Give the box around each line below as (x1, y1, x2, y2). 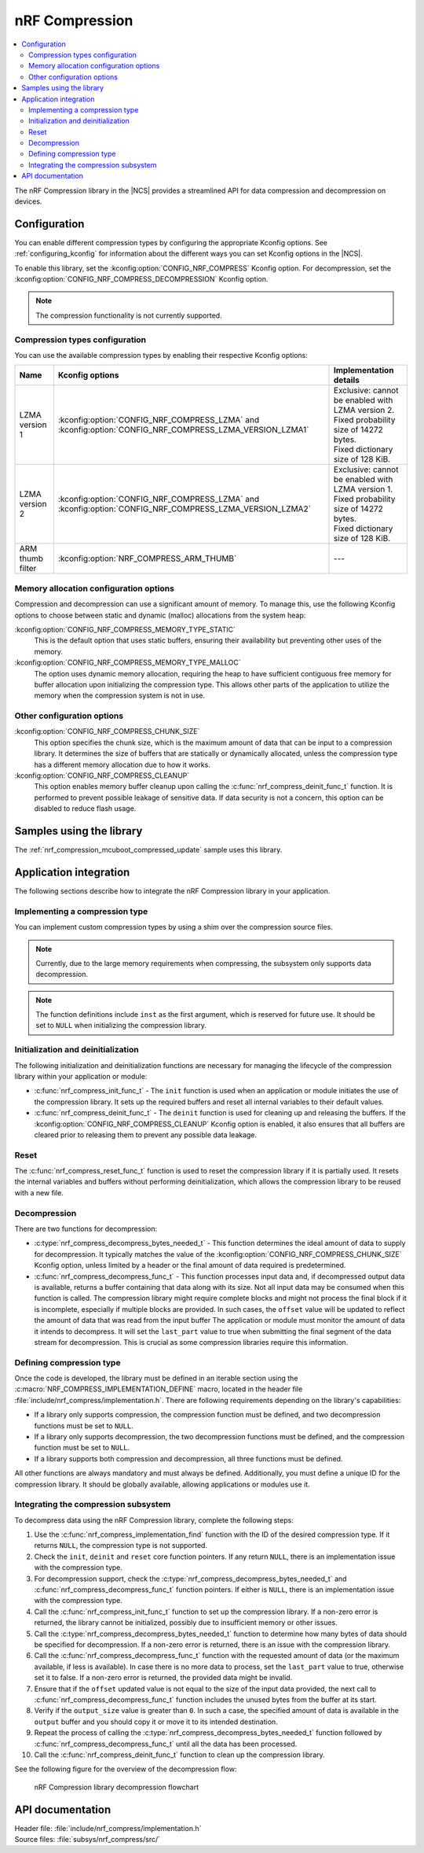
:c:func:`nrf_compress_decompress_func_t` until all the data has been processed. (34, 1739, 298, 1748)
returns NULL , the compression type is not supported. (34, 1541, 208, 1550)
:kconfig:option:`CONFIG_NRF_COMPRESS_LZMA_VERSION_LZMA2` (57, 503, 312, 514)
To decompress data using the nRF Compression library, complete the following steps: (14, 1515, 294, 1525)
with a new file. (14, 1188, 64, 1197)
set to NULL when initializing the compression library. (35, 1021, 207, 1030)
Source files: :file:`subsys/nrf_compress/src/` (14, 1834, 161, 1844)
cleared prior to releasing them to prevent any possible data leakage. (34, 1129, 258, 1140)
